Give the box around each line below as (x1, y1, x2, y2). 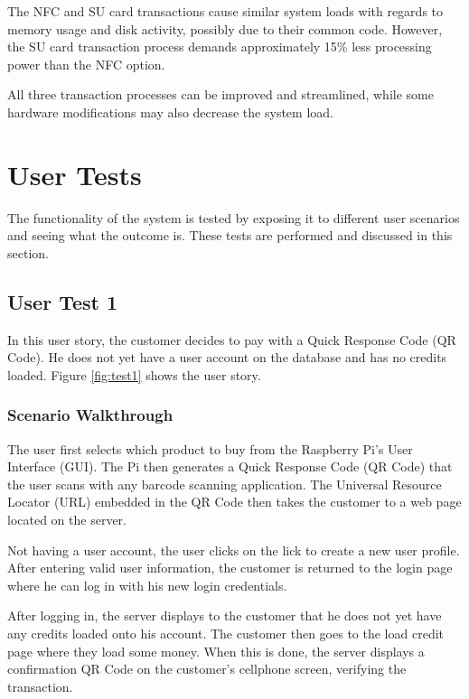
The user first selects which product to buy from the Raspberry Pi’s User (7, 439, 413, 458)
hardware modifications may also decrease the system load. (7, 102, 333, 121)
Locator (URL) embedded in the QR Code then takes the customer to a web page (7, 492, 462, 511)
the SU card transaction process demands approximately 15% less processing (7, 37, 432, 56)
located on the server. (7, 510, 127, 529)
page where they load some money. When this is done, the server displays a (7, 641, 425, 660)
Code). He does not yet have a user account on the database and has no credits (7, 348, 447, 367)
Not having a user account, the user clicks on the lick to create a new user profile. (7, 540, 460, 559)
